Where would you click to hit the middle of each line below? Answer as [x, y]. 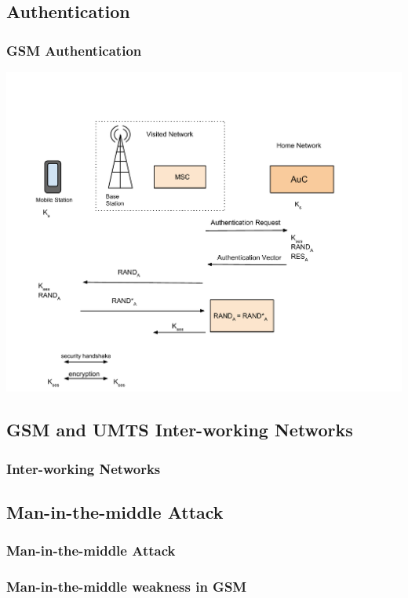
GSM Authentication [74, 50]
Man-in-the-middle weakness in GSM [127, 587]
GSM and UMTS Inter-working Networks [180, 430]
